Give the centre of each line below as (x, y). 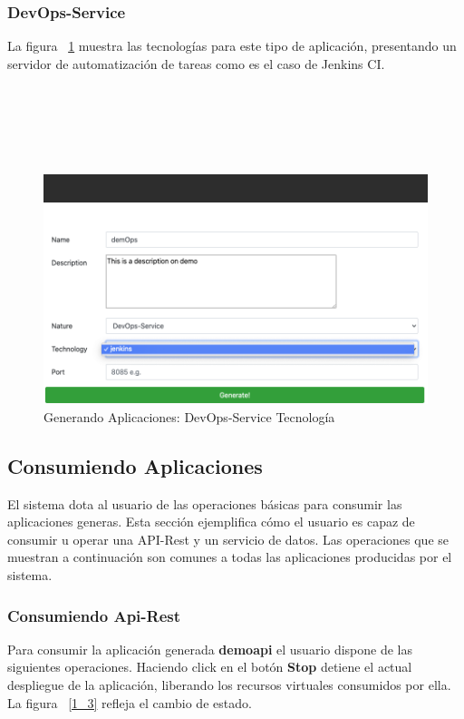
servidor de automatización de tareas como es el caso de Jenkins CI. (196, 63)
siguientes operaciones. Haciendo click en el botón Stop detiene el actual (210, 667)
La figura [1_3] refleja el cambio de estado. (130, 702)
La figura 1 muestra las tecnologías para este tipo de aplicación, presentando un (232, 46)
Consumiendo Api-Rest (94, 615)
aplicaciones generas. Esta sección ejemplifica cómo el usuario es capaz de (211, 522)
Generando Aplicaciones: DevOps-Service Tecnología (189, 416)
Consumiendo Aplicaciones (135, 465)
